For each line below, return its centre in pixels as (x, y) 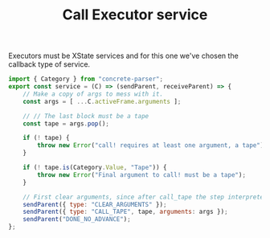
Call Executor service (135, 15)
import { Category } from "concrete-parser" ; (86, 79)
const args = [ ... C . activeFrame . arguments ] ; (102, 101)
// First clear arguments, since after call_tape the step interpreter (145, 197)
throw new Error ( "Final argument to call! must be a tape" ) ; (142, 174)
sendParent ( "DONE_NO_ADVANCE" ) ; (77, 220)
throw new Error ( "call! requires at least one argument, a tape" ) (151, 146)
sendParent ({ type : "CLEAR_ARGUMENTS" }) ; (95, 204)
